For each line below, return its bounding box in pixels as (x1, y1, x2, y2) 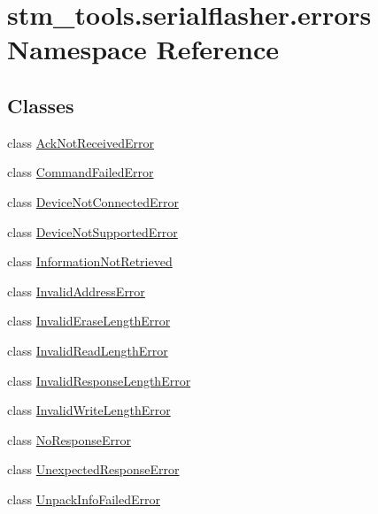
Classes (7, 91, 74, 119)
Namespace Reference (7, 31, 279, 67)
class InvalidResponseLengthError (7, 371, 191, 389)
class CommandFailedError (7, 163, 154, 181)
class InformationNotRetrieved (7, 252, 173, 271)
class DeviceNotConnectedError (7, 192, 179, 211)
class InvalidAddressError (7, 281, 145, 300)
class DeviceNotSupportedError (7, 222, 178, 241)
